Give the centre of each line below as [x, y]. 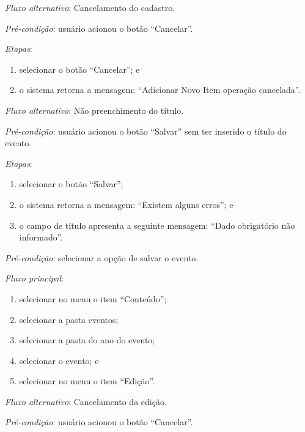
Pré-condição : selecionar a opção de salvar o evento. [102, 257]
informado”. [41, 237]
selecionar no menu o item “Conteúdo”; [93, 298]
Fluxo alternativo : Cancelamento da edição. [86, 401]
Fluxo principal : [34, 278]
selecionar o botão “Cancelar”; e [79, 69]
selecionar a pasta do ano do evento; [87, 340]
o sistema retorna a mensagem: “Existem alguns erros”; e [126, 204]
